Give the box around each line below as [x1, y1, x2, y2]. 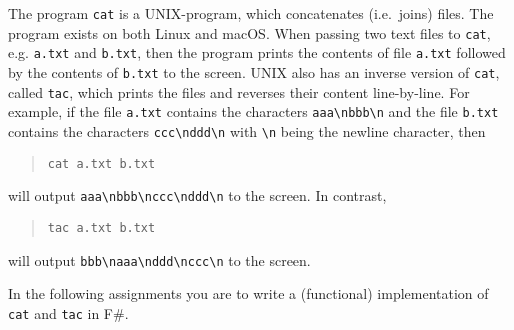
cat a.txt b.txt [47, 156, 156, 171]
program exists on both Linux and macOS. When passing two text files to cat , [8, 22, 491, 43]
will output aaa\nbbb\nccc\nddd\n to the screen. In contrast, [8, 185, 387, 206]
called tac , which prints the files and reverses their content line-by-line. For [8, 81, 470, 102]
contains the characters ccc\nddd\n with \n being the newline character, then [8, 120, 486, 141]
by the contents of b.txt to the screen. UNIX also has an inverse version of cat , [8, 61, 500, 82]
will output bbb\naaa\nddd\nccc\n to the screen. [8, 249, 311, 270]
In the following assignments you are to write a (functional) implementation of [8, 283, 489, 304]
